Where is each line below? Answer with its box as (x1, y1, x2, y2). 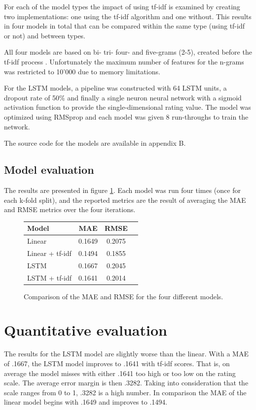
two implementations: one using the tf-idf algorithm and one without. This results (4, 11, 252, 21)
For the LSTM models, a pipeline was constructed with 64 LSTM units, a (4, 83, 227, 93)
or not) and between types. (4, 30, 86, 40)
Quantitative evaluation (4, 320, 167, 340)
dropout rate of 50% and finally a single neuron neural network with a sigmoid (4, 92, 242, 102)
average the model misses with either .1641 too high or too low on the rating (4, 368, 236, 378)
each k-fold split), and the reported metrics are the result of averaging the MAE (4, 194, 246, 205)
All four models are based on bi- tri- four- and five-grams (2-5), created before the (4, 47, 252, 57)
